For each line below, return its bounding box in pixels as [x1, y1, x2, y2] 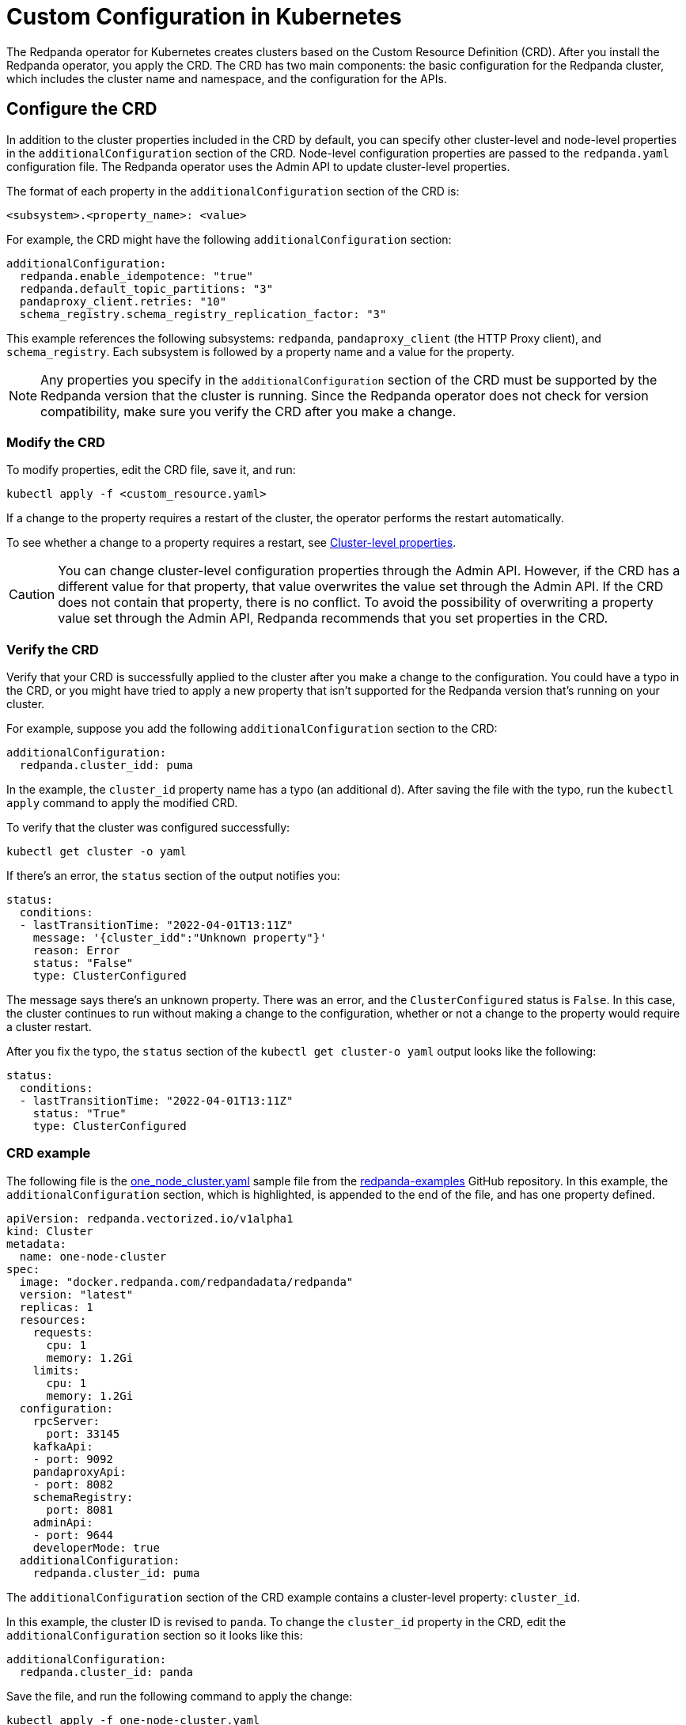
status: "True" [32, 1107, 127, 1120]
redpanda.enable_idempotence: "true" [19, 269, 253, 282]
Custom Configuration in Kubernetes [6, 3, 402, 30]
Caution [9, 586, 55, 603]
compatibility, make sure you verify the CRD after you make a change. [40, 403, 457, 419]
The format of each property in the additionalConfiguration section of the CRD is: [6, 184, 460, 198]
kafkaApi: [32, 1439, 93, 1453]
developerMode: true [32, 1541, 160, 1554]
